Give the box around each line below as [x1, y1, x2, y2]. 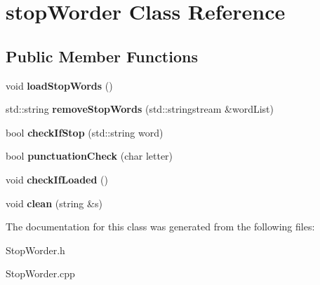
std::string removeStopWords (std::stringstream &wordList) [6, 102, 274, 116]
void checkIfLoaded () [6, 172, 108, 186]
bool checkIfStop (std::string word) [6, 125, 164, 139]
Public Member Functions [6, 45, 198, 67]
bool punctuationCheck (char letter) [6, 148, 173, 163]
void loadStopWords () [6, 78, 113, 92]
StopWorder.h [6, 242, 65, 257]
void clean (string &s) [6, 195, 102, 210]
